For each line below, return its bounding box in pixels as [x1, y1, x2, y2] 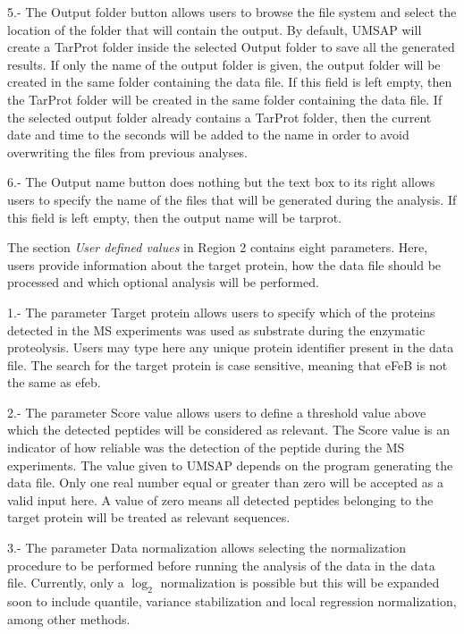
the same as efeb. [7, 373, 101, 392]
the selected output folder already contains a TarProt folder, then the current [7, 107, 432, 126]
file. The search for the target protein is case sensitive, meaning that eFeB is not [7, 355, 448, 374]
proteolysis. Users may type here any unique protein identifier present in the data [7, 338, 454, 357]
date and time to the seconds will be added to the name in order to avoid [7, 125, 409, 144]
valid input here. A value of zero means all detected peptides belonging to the [7, 490, 434, 509]
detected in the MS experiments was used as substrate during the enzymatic [7, 320, 426, 339]
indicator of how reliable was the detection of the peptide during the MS [7, 438, 405, 457]
